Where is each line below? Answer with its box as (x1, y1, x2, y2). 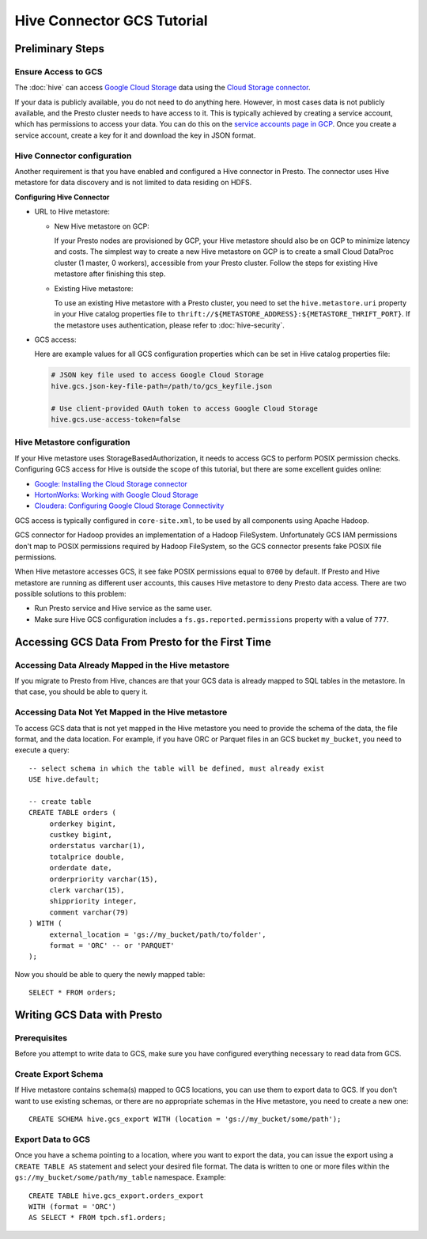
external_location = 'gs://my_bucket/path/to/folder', (49, 930, 266, 939)
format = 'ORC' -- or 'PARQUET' (49, 941, 176, 949)
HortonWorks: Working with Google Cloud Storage (34, 490, 198, 499)
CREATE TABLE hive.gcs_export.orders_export (28, 1191, 205, 1200)
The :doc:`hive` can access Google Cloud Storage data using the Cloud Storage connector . (14, 83, 312, 93)
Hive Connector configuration (14, 150, 132, 161)
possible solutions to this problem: (14, 589, 127, 599)
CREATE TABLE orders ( (28, 808, 117, 817)
